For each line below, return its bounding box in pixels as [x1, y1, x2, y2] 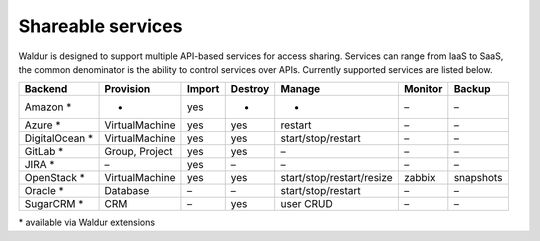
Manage [280, 82, 321, 96]
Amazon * [24, 100, 72, 114]
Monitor [403, 82, 443, 96]
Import [186, 82, 220, 96]
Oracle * [24, 184, 64, 198]
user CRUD [280, 197, 334, 211]
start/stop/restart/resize [280, 171, 394, 185]
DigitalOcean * [24, 131, 94, 145]
